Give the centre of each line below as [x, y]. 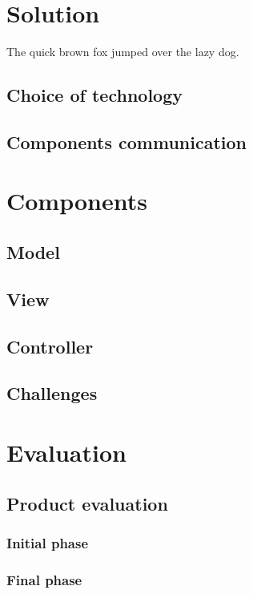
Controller [50, 346]
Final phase [44, 579]
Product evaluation [87, 503]
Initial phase [48, 542]
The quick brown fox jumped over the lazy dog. [123, 52]
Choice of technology [94, 95]
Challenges [52, 393]
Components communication [127, 141]
